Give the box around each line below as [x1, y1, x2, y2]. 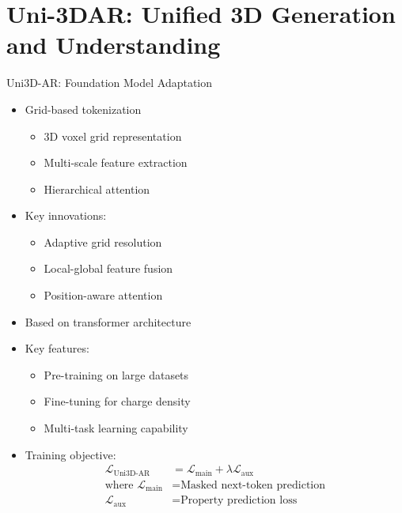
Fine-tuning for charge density [44, 393, 191, 409]
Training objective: [25, 446, 116, 462]
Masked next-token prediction [180, 479, 326, 491]
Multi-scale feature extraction [44, 154, 188, 171]
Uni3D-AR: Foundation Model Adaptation [6, 74, 213, 91]
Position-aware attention [44, 287, 163, 304]
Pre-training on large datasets [44, 366, 189, 383]
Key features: [25, 340, 89, 356]
